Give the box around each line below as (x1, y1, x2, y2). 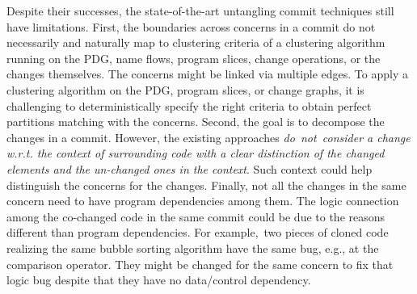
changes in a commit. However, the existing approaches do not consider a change (6, 128, 411, 145)
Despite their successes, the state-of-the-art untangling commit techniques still (6, 2, 394, 19)
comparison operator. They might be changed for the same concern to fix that (6, 255, 394, 272)
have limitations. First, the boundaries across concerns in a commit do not (6, 18, 376, 35)
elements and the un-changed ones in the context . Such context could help (6, 160, 373, 177)
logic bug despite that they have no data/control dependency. (6, 271, 311, 288)
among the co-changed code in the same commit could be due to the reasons (6, 208, 385, 225)
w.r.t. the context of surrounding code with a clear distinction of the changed (6, 145, 385, 162)
